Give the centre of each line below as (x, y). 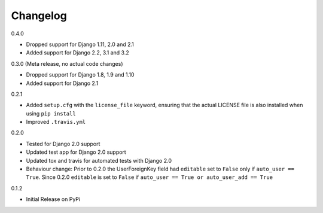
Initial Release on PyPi (53, 199)
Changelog (39, 16)
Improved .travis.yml (56, 122)
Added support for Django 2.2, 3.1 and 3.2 (78, 53)
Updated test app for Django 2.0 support (76, 152)
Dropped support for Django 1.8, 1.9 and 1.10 (80, 75)
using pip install (51, 113)
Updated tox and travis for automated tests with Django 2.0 (99, 160)
